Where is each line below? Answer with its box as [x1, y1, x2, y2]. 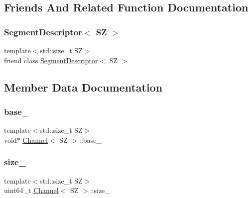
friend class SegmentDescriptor [4, 55, 98, 65]
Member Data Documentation [4, 79, 163, 95]
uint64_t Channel [4, 185, 59, 196]
